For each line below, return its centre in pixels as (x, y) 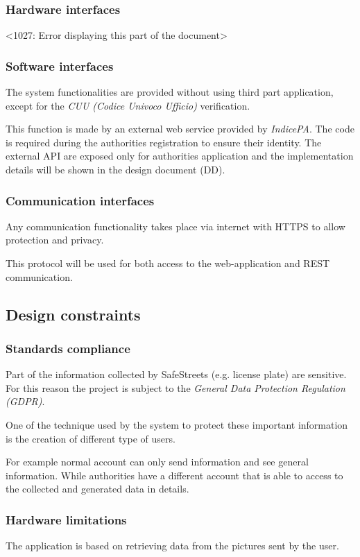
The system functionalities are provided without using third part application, (170, 92)
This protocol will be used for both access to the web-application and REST (168, 263)
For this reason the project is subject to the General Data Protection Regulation (175, 387)
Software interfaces (60, 66)
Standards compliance (68, 348)
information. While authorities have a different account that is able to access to (174, 475)
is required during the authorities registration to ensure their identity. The (164, 142)
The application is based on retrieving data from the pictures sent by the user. (172, 546)
